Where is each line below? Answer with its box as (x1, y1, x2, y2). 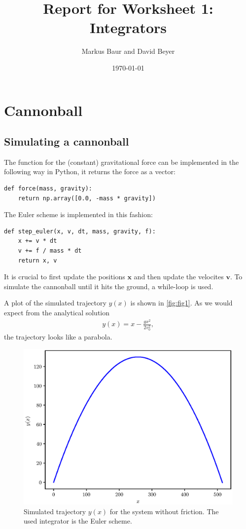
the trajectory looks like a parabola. (4, 332, 112, 342)
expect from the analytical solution (4, 307, 110, 318)
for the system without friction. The (109, 506, 219, 516)
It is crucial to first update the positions (4, 271, 125, 282)
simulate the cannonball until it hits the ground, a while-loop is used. (4, 281, 213, 291)
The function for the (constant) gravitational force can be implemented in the (4, 156, 239, 167)
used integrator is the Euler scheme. (24, 516, 132, 526)
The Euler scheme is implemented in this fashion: (4, 209, 153, 220)
